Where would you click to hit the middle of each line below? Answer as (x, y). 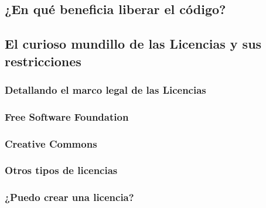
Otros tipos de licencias (61, 170)
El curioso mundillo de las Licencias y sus (133, 44)
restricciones (43, 61)
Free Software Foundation (67, 116)
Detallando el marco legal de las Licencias (105, 89)
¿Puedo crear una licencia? (69, 197)
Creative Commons (51, 143)
